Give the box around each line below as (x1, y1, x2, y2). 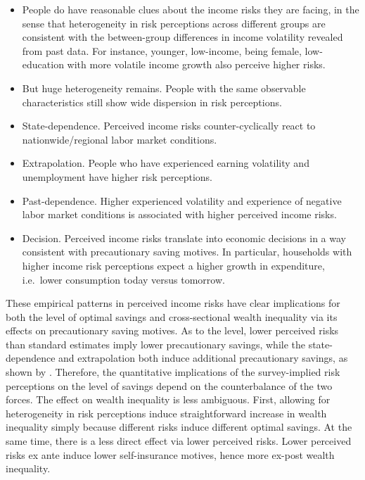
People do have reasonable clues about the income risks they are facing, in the (22, 2, 359, 16)
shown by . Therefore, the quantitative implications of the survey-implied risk (6, 365, 340, 379)
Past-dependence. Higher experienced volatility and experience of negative (22, 193, 342, 208)
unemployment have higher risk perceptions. (22, 169, 212, 184)
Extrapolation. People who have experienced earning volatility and (22, 156, 309, 170)
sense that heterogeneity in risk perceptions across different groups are (22, 15, 326, 30)
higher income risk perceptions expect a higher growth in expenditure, (22, 258, 325, 272)
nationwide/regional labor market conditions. (22, 132, 217, 146)
